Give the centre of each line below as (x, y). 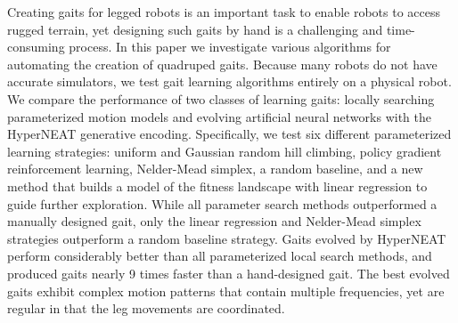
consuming (36, 47)
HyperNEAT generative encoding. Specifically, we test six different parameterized (229, 134)
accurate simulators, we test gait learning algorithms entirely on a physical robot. (229, 81)
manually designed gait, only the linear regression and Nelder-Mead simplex (214, 221)
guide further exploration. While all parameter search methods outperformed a (222, 203)
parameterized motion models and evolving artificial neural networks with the (219, 116)
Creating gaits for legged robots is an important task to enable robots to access (224, 12)
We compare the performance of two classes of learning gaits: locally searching (221, 98)
